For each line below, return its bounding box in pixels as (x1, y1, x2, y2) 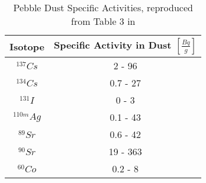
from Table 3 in (70, 14, 136, 28)
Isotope (9, 39, 44, 53)
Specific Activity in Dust (53, 38, 172, 52)
